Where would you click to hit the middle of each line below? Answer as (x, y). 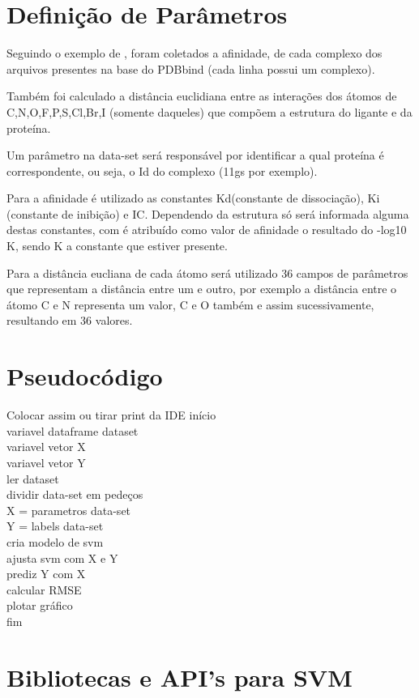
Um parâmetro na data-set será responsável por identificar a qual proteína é (195, 155)
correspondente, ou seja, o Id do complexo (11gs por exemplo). (162, 170)
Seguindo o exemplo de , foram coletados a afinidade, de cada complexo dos (195, 53)
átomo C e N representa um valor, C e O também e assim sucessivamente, (190, 304)
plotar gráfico (40, 605)
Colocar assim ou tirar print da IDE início (111, 415)
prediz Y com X (46, 574)
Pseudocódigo (85, 376)
